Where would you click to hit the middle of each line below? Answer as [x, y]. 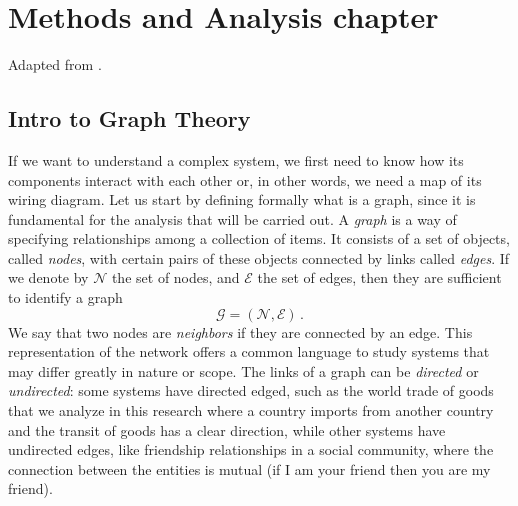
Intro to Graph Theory [129, 118]
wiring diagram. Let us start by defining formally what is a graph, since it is [242, 199]
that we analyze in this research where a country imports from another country [251, 410]
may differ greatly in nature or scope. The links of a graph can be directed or [243, 370]
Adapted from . [55, 64]
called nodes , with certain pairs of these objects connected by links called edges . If [259, 257]
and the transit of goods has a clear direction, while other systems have [227, 429]
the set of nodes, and [175, 277]
